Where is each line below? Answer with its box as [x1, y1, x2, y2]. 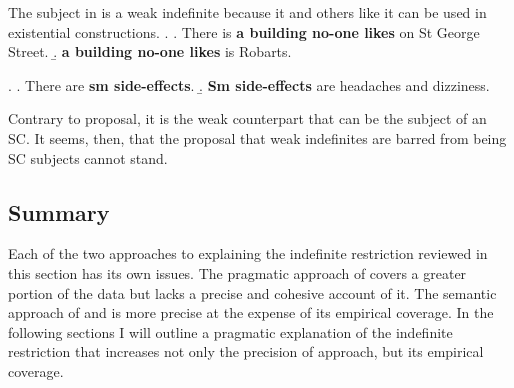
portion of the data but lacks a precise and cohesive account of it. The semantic [8, 282, 497, 303]
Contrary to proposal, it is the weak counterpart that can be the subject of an [8, 108, 487, 129]
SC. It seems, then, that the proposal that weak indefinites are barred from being [8, 127, 507, 148]
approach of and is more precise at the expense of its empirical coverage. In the [8, 302, 494, 323]
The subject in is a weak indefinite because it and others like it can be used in [8, 2, 487, 22]
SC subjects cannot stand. [8, 147, 168, 168]
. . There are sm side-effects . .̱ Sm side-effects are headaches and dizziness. [8, 74, 490, 95]
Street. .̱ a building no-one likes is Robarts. [8, 41, 292, 62]
